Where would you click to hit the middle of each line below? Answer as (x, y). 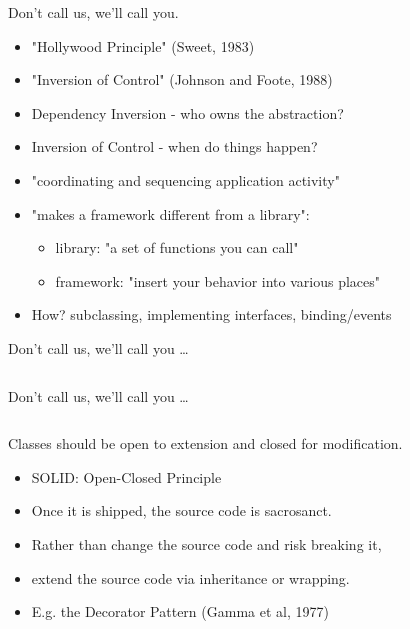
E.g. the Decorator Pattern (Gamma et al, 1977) (180, 611)
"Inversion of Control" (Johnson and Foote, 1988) (182, 79)
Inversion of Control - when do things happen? (174, 146)
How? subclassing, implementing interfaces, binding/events (211, 314)
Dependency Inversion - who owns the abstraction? (187, 112)
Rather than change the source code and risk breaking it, (206, 543)
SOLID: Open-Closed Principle (126, 476)
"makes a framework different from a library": (170, 213)
